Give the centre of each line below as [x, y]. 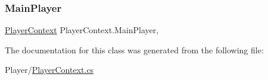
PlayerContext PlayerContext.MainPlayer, [82, 30]
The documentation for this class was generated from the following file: [134, 49]
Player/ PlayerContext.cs [49, 70]
